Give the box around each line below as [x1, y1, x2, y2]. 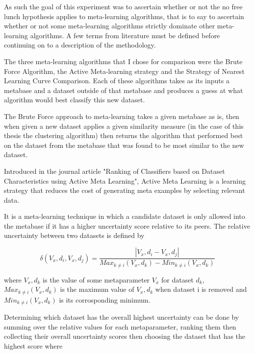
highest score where [4, 340, 63, 351]
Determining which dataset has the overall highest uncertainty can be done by [4, 312, 239, 322]
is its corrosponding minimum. [59, 294, 151, 305]
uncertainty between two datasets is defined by [4, 230, 145, 240]
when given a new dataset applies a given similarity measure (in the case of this [4, 120, 244, 131]
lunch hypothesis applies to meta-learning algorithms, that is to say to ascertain [4, 11, 244, 21]
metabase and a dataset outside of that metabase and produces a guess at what [4, 85, 243, 95]
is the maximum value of [60, 284, 134, 294]
